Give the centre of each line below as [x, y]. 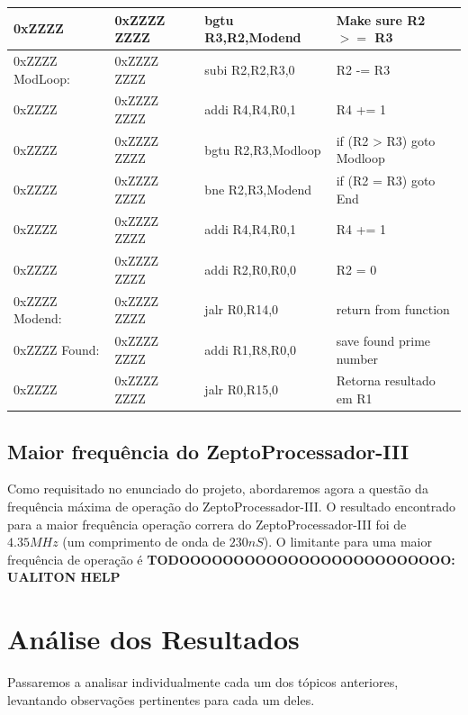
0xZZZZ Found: [57, 349]
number [357, 358]
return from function [393, 309]
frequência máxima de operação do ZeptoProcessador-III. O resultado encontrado [232, 506]
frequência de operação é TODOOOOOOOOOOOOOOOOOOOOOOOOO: [231, 559]
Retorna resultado [386, 380]
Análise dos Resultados [153, 639]
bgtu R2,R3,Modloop [263, 149]
